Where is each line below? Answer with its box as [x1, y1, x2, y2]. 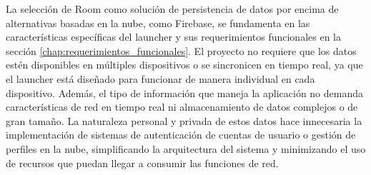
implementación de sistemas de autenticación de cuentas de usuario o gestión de [6, 127, 356, 142]
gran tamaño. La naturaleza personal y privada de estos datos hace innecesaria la [6, 113, 362, 128]
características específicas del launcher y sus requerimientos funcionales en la [6, 29, 341, 44]
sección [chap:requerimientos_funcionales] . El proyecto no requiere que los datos [6, 43, 357, 58]
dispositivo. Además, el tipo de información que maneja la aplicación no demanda [6, 85, 364, 100]
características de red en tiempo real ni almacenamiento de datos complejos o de [6, 99, 358, 114]
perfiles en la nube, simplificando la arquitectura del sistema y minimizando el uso [6, 141, 366, 156]
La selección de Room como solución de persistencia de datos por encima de [6, 1, 339, 16]
